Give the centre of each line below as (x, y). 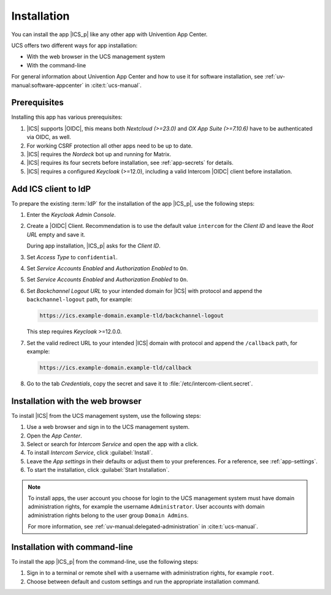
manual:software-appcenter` (48, 85)
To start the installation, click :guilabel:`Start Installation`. (98, 470)
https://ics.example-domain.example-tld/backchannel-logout (132, 316)
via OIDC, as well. (49, 137)
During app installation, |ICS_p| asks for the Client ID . (93, 246)
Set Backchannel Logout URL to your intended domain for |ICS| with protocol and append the (145, 290)
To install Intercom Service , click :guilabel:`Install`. (90, 453)
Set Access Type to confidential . (72, 257)
